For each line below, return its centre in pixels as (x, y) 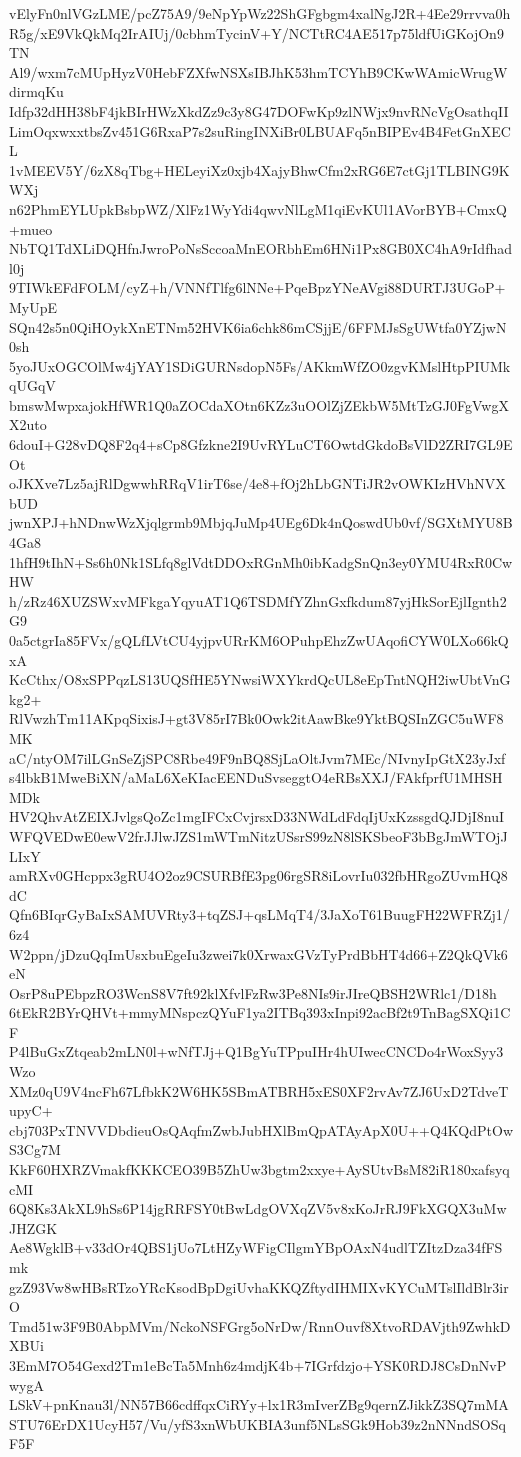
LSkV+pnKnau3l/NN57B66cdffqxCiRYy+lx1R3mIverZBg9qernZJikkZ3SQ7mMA (259, 1404)
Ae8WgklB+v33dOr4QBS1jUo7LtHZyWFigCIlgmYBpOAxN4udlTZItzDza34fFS (256, 1247)
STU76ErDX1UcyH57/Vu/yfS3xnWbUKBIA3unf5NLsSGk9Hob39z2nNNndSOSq (257, 1423)
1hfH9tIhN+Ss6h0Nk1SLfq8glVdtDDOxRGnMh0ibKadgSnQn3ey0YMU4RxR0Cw (261, 561)
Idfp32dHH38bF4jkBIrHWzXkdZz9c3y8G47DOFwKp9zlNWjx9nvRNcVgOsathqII (259, 110)
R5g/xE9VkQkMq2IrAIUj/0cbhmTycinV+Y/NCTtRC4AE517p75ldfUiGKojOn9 (256, 32)
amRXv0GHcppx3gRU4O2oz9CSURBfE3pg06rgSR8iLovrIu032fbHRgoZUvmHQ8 (258, 875)
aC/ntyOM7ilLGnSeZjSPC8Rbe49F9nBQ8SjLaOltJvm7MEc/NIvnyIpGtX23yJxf (257, 757)
